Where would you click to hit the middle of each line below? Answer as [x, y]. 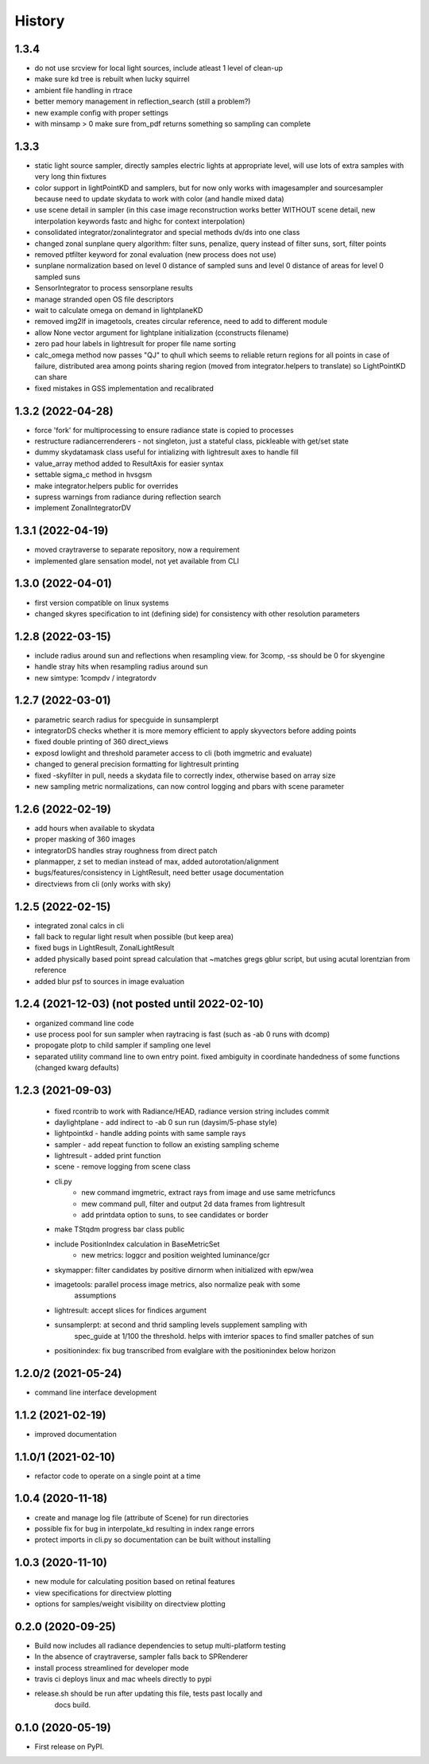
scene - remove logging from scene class [122, 1167]
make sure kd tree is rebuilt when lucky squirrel [112, 79]
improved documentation [75, 1434]
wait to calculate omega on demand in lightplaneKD [119, 310]
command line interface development [96, 1392]
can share [51, 377]
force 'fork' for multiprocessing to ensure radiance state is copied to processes [164, 430]
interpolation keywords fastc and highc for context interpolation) [140, 221]
